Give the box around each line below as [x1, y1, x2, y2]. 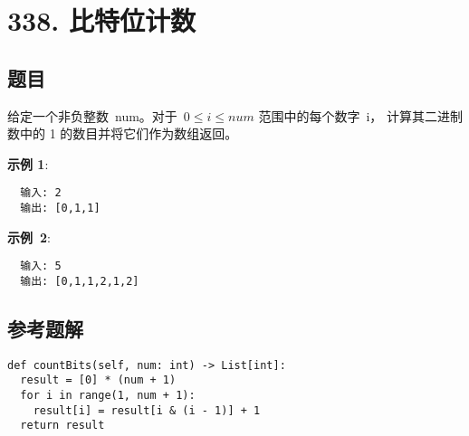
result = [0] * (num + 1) [20, 374, 177, 387]
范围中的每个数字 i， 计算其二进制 [258, 106, 463, 125]
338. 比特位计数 [7, 2, 196, 39]
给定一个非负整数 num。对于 [7, 106, 177, 125]
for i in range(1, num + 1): [20, 389, 196, 403]
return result [20, 419, 105, 432]
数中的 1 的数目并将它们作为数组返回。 [7, 124, 238, 143]
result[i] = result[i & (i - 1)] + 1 [33, 403, 261, 417]
